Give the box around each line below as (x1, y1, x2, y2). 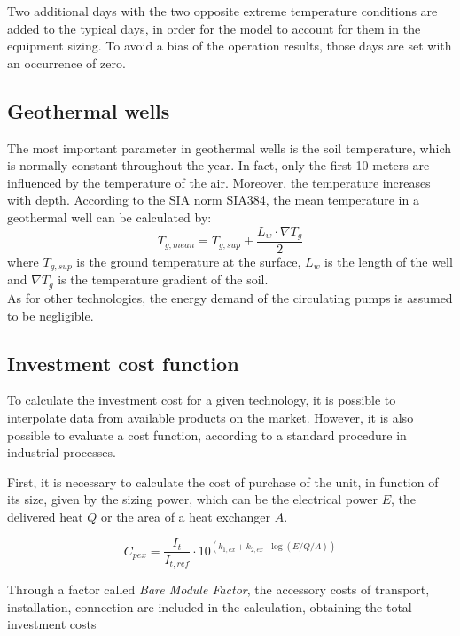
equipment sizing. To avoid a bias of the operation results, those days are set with (7, 36, 452, 55)
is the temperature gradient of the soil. (58, 270, 269, 289)
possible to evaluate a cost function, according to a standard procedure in (7, 425, 407, 444)
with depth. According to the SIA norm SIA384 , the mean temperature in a (7, 190, 419, 209)
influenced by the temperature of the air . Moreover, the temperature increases (7, 173, 431, 191)
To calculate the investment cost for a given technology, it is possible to (7, 391, 396, 409)
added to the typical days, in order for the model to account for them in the (7, 19, 421, 37)
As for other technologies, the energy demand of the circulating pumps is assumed (7, 288, 453, 306)
